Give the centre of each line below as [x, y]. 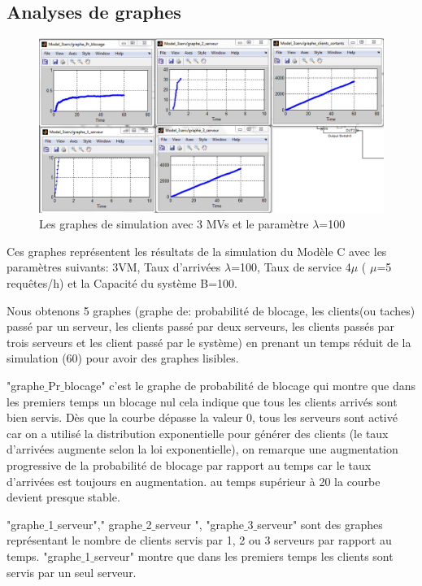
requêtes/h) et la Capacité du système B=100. [122, 283]
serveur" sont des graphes [320, 524]
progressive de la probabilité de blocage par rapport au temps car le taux [189, 465]
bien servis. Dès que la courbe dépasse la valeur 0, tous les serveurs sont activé [202, 417]
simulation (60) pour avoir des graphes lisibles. [123, 358]
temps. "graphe [44, 556]
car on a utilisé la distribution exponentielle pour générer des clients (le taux [198, 433]
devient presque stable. [63, 497]
